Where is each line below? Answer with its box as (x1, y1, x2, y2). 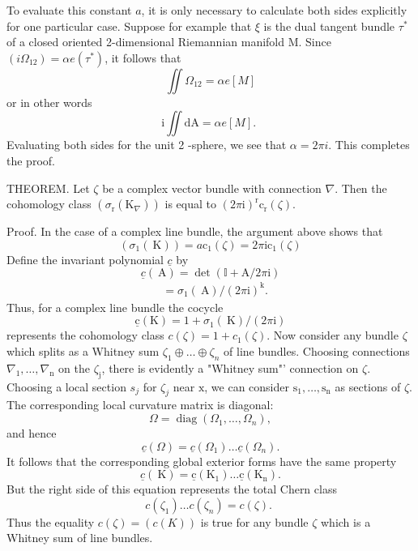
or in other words (6, 93, 92, 110)
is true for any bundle (200, 513, 309, 530)
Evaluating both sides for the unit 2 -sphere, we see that (6, 136, 287, 153)
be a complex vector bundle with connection (102, 179, 322, 196)
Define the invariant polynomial (6, 250, 164, 267)
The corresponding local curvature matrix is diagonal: (6, 396, 274, 413)
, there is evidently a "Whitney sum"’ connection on (101, 359, 359, 376)
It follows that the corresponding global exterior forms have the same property (6, 452, 397, 469)
